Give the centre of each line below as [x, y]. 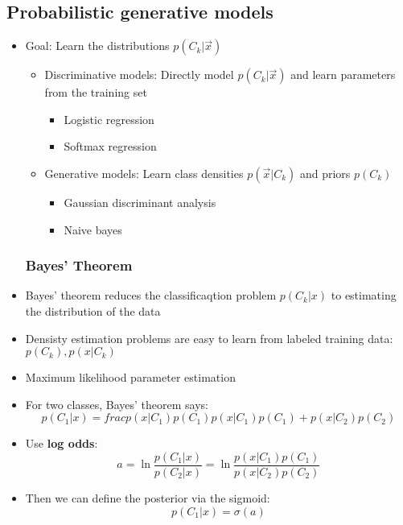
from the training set [96, 92]
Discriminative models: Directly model [139, 74]
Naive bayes [93, 229]
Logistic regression [109, 119]
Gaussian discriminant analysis [140, 202]
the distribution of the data [93, 310]
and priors [325, 173]
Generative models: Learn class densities [144, 173]
